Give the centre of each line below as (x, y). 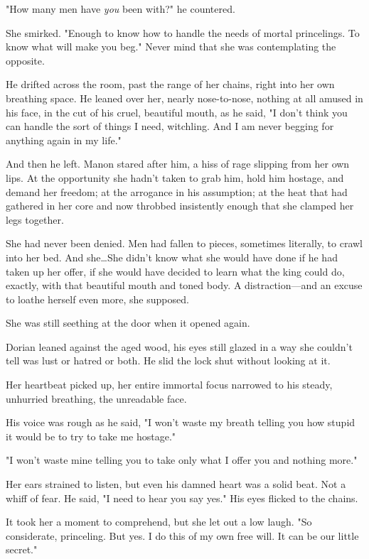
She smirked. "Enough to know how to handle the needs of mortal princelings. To (183, 32)
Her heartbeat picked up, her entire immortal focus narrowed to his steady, (169, 385)
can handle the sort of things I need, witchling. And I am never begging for (170, 126)
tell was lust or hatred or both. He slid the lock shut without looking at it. (168, 360)
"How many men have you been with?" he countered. (121, 9)
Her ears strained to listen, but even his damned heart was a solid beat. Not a (176, 484)
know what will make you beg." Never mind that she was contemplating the (171, 47)
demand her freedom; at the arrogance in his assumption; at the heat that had (177, 191)
